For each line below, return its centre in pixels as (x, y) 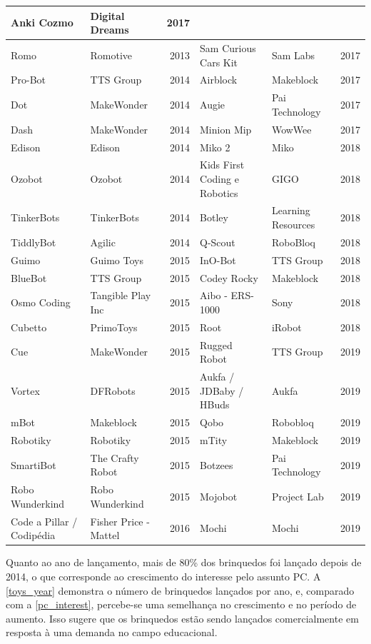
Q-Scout (218, 242)
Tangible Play (121, 295)
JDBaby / (222, 390)
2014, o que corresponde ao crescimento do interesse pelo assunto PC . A (163, 576)
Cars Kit (219, 62)
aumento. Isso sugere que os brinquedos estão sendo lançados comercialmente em (182, 618)
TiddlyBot (34, 242)
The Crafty (115, 457)
